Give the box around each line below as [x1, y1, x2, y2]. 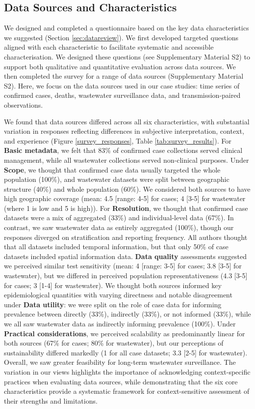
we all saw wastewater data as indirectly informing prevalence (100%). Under [4, 319, 236, 329]
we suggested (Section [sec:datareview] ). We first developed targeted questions [4, 32, 239, 42]
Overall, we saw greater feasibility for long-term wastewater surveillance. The [4, 357, 236, 367]
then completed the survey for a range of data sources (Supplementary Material [4, 71, 244, 81]
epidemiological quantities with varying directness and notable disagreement [4, 290, 232, 300]
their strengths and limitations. [4, 395, 98, 406]
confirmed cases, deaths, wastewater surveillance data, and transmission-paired [4, 90, 241, 100]
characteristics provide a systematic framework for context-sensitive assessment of [4, 386, 250, 396]
